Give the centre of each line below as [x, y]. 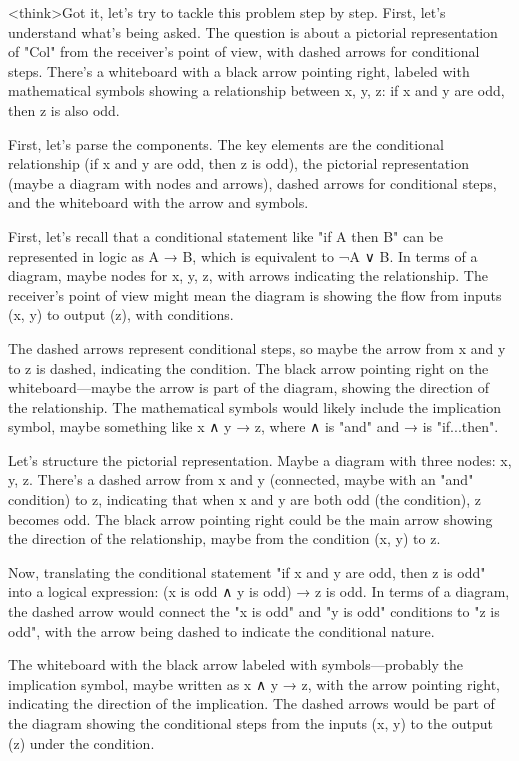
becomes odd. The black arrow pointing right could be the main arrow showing [250, 518]
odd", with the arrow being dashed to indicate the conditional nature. [221, 630]
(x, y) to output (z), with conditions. [121, 314]
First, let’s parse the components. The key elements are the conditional [226, 143]
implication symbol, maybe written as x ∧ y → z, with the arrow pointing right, [254, 683]
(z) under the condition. [81, 742]
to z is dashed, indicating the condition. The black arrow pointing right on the [248, 367]
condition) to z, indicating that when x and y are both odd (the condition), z [244, 499]
